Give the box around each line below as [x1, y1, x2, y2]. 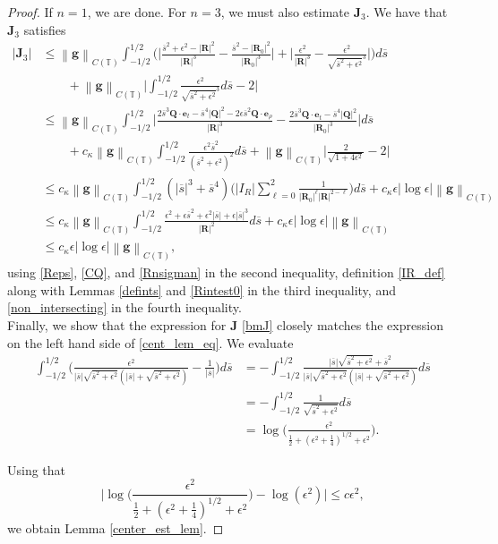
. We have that [365, 3, 448, 21]
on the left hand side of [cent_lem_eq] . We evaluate [7, 333, 294, 352]
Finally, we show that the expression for [7, 316, 227, 334]
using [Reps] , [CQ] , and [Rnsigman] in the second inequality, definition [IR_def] [7, 263, 445, 282]
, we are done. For [87, 3, 186, 21]
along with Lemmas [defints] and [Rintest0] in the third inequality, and [7, 280, 396, 299]
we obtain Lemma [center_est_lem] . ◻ [7, 518, 224, 537]
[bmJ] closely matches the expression [242, 316, 443, 334]
